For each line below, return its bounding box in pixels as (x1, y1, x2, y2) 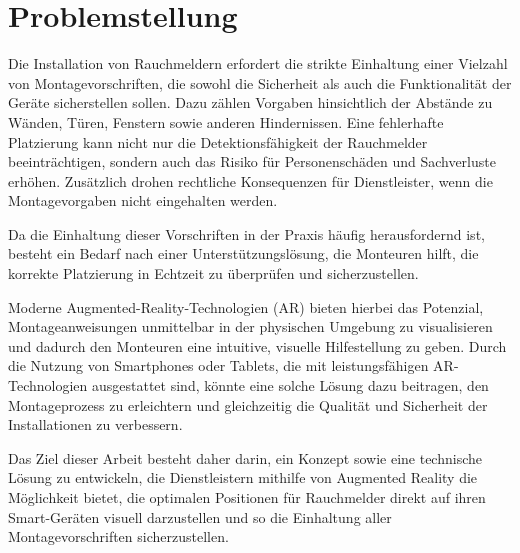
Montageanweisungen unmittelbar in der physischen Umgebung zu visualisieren (8, 316, 493, 337)
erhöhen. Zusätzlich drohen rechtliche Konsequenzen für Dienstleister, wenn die (8, 170, 493, 191)
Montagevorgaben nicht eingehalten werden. (8, 190, 278, 211)
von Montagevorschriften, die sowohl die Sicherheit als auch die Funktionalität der (8, 72, 512, 93)
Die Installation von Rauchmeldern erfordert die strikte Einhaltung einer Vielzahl (8, 53, 508, 74)
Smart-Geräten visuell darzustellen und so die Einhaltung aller (8, 506, 392, 527)
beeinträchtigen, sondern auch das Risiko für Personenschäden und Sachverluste (8, 151, 496, 172)
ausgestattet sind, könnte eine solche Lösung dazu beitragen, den (91, 375, 489, 396)
